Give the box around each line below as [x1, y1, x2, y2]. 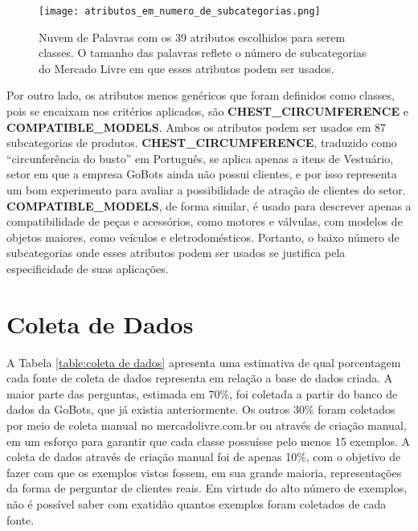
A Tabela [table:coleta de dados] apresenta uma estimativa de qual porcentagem [6, 353, 401, 370]
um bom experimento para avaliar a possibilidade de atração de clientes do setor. [6, 182, 406, 198]
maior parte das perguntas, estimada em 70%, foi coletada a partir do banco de [6, 385, 398, 402]
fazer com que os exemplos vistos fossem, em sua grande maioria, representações [6, 464, 402, 480]
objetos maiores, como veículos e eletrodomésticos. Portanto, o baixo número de [6, 228, 400, 245]
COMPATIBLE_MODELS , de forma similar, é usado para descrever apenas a [6, 197, 412, 214]
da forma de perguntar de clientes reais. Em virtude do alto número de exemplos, [6, 480, 408, 496]
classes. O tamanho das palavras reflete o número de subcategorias [39, 44, 367, 61]
